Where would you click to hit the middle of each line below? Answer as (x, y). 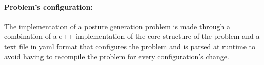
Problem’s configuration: (48, 6)
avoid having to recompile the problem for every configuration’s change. (117, 56)
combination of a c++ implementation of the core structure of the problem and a (132, 36)
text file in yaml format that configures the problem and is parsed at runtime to (130, 46)
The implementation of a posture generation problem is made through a (117, 26)
